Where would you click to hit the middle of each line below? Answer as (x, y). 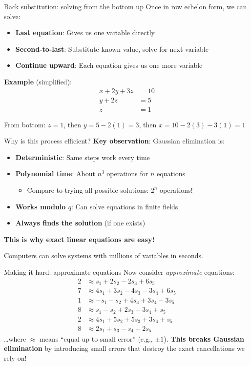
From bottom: (25, 124)
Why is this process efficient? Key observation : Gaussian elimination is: (114, 141)
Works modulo (41, 206)
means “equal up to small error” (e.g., (96, 338)
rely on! (15, 357)
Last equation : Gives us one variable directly (85, 32)
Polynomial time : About (55, 173)
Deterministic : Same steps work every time (83, 157)
